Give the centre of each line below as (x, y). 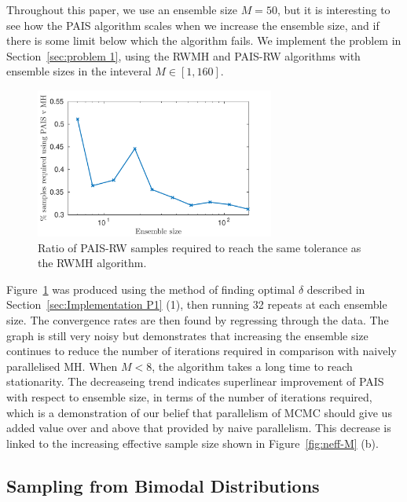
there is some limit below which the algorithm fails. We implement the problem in (204, 40)
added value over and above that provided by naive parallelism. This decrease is (199, 428)
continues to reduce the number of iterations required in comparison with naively (202, 351)
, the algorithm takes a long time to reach (252, 366)
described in (336, 289)
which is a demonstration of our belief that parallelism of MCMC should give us (199, 412)
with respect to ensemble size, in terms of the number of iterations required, (189, 396)
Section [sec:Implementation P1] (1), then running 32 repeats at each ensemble (197, 304)
